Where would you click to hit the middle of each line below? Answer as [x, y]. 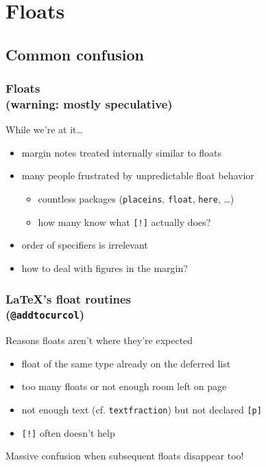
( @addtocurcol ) [45, 314]
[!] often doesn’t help [68, 432]
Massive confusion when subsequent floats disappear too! [125, 456]
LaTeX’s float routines [68, 298]
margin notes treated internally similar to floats [122, 152]
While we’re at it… [44, 129]
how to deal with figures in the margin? [105, 267]
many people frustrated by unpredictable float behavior [138, 175]
